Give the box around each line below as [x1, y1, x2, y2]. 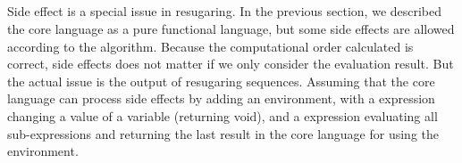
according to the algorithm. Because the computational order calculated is [7, 37, 414, 55]
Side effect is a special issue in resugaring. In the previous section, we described [7, 2, 442, 20]
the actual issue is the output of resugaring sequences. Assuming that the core [7, 71, 435, 90]
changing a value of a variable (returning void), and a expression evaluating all [7, 106, 438, 125]
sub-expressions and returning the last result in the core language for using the [7, 124, 440, 143]
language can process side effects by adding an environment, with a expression [7, 89, 435, 108]
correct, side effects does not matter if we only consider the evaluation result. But [7, 54, 454, 73]
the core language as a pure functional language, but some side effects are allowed [7, 19, 455, 37]
